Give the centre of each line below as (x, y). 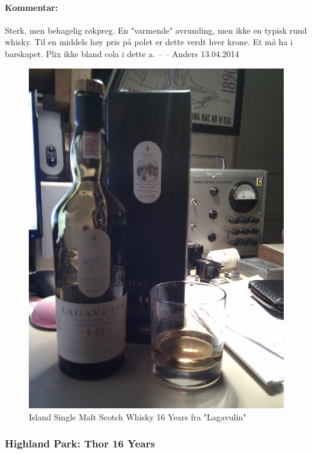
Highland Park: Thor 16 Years (80, 443)
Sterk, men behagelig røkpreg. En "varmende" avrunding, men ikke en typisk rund (156, 30)
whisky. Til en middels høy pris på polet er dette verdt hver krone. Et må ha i (149, 42)
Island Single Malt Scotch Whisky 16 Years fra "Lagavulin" (138, 416)
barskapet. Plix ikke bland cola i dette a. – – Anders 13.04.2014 (122, 53)
